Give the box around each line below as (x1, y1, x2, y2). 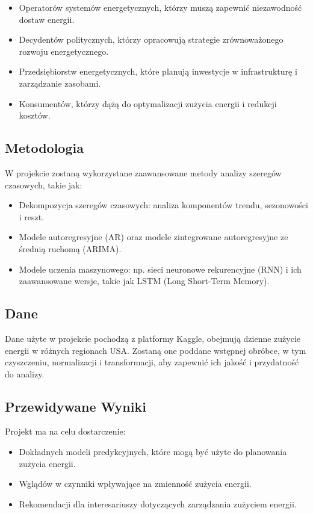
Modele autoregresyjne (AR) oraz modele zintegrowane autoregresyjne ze (19, 231, 288, 243)
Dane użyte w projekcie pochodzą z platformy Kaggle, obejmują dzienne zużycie (5, 332, 301, 344)
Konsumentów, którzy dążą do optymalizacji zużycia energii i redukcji (19, 97, 277, 110)
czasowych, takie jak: (5, 178, 82, 191)
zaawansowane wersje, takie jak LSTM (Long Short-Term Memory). (19, 274, 270, 287)
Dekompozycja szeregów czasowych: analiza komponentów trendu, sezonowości (19, 199, 308, 211)
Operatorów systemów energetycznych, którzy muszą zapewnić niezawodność (19, 1, 302, 13)
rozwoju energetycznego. (19, 45, 109, 57)
